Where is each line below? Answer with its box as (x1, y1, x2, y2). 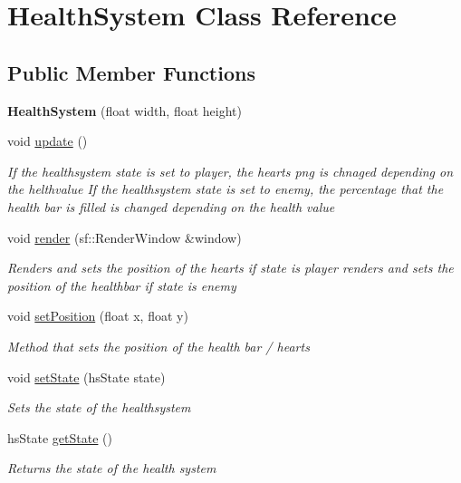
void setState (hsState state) (7, 367, 166, 386)
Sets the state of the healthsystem (7, 398, 191, 417)
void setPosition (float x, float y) (7, 306, 188, 325)
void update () (7, 131, 88, 150)
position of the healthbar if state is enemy (7, 275, 236, 295)
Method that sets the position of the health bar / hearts (7, 336, 310, 355)
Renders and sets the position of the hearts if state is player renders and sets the (7, 258, 454, 277)
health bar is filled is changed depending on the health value (7, 197, 335, 216)
